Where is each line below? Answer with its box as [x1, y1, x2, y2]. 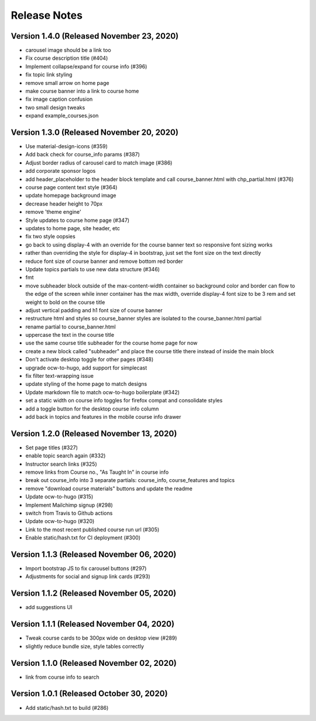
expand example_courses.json [25, 112, 99, 119]
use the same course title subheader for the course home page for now [25, 340, 198, 347]
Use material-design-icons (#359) [25, 143, 108, 150]
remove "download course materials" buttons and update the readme [25, 485, 193, 492]
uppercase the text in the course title [25, 332, 114, 339]
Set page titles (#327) [25, 444, 78, 451]
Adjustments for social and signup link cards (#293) [25, 573, 150, 580]
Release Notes [11, 9, 83, 22]
